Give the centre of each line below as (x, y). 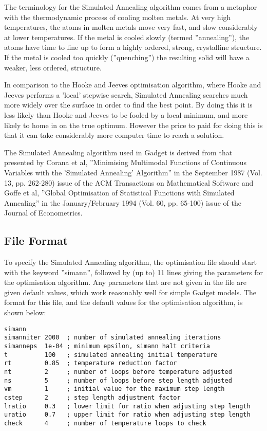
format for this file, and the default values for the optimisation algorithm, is (123, 302)
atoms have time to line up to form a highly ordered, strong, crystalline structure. (133, 47)
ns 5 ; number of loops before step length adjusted (118, 380)
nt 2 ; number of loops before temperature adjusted (118, 372)
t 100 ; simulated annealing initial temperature (111, 355)
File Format (36, 240)
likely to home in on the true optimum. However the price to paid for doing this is (133, 125)
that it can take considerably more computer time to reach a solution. (114, 135)
